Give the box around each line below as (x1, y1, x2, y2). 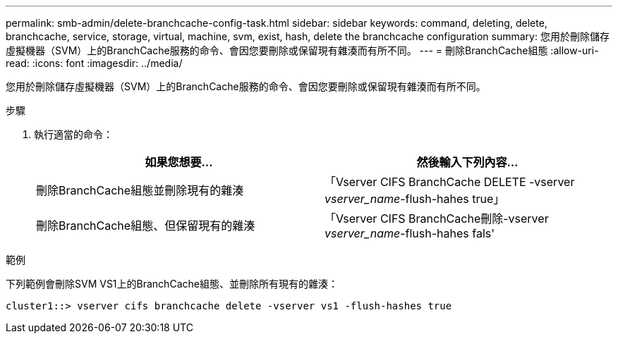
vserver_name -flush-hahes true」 (325, 192, 505, 206)
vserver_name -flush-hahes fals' (325, 226, 495, 240)
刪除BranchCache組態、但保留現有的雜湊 (36, 218, 255, 233)
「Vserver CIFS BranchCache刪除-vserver (325, 211, 549, 226)
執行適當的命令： (34, 128, 113, 140)
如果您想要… (145, 155, 213, 169)
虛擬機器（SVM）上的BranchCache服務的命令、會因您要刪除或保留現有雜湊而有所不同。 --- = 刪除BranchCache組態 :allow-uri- (6, 44, 599, 56)
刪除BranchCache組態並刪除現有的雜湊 (36, 183, 244, 197)
